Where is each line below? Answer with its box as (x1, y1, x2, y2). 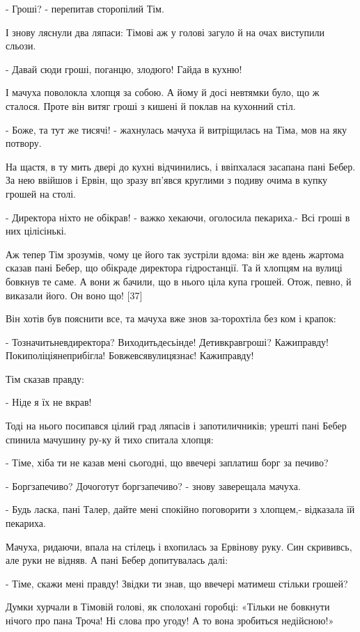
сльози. (6, 38, 36, 53)
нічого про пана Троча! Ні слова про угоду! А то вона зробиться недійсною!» (6, 613, 334, 627)
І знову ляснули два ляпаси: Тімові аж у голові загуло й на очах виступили (6, 24, 324, 39)
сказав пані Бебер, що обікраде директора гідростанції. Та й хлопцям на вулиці (6, 260, 343, 275)
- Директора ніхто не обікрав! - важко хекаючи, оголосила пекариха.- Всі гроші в (6, 210, 350, 224)
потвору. (6, 136, 42, 150)
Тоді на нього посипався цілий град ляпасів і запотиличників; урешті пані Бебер (6, 418, 347, 433)
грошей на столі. (6, 186, 76, 200)
